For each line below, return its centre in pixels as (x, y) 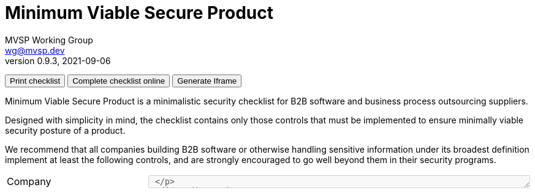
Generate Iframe (207, 81)
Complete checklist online (119, 81)
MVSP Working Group (49, 40)
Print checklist (35, 81)
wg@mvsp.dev (35, 50)
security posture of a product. (65, 130)
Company (29, 182)
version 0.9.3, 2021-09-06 (58, 60)
